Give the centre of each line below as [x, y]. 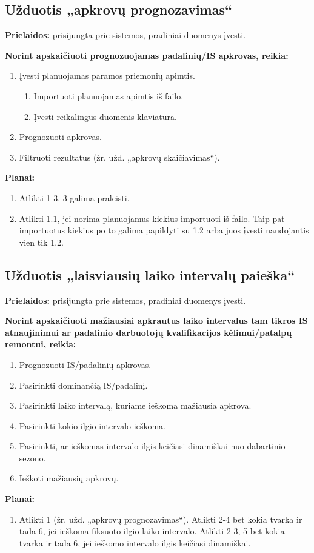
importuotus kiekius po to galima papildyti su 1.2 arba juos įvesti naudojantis [164, 230]
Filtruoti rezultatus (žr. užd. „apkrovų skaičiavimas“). [119, 157]
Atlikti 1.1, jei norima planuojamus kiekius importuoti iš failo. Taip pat [152, 218]
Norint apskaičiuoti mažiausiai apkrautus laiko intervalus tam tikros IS [156, 320]
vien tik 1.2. [41, 242]
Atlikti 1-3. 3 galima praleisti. [74, 197]
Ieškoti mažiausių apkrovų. [69, 478]
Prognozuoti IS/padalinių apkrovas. [85, 364]
